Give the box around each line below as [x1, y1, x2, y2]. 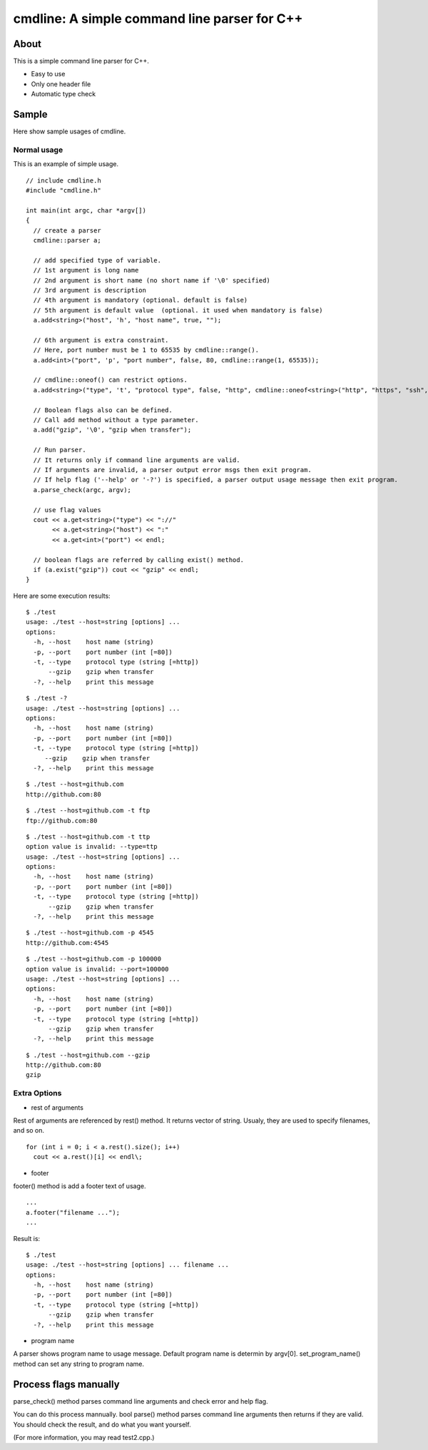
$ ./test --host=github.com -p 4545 [26, 929, 154, 937]
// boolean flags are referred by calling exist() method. [33, 556, 244, 563]
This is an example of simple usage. [13, 160, 119, 168]
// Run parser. [33, 446, 86, 454]
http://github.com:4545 [26, 939, 109, 946]
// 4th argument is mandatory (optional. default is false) [33, 296, 248, 305]
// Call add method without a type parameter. [33, 416, 199, 424]
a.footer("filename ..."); [26, 1208, 121, 1216]
